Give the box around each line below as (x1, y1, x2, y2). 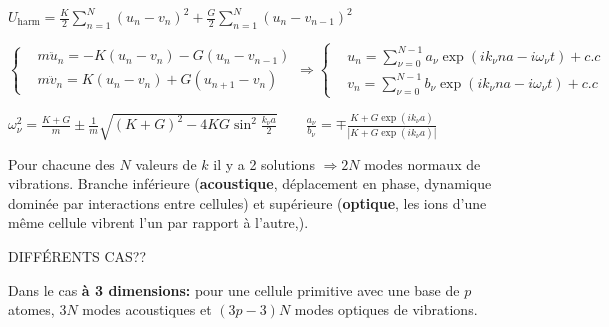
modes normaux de (364, 153, 481, 174)
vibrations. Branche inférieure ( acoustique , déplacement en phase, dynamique (8, 173, 492, 194)
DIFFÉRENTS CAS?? (8, 245, 147, 266)
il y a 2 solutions (213, 153, 315, 174)
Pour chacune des (8, 153, 115, 174)
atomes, (8, 299, 55, 320)
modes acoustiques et (82, 299, 212, 320)
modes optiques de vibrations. (294, 299, 478, 320)
